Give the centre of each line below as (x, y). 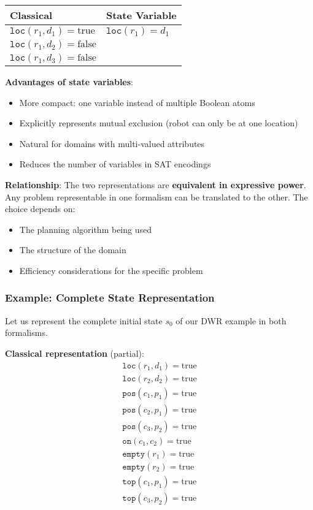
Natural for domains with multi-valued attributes (112, 143)
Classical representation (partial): (75, 353)
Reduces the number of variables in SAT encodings (115, 164)
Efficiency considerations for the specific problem (111, 270)
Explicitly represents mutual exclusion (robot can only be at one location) (159, 123)
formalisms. (26, 333)
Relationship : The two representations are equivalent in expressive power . (156, 184)
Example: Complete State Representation (110, 298)
